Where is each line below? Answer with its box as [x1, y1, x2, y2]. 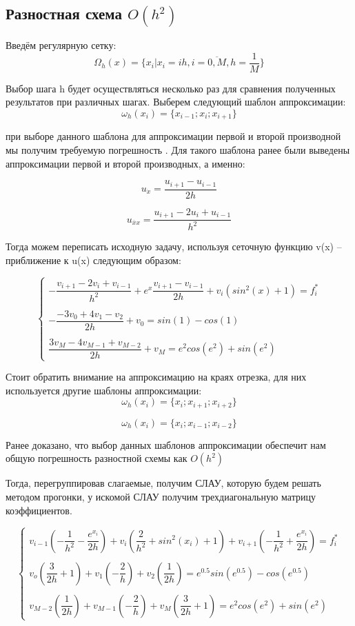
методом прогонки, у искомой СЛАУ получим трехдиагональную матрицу [6, 489, 316, 504]
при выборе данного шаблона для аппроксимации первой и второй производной [6, 129, 341, 143]
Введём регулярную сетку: [6, 38, 116, 52]
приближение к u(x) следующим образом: [6, 253, 181, 267]
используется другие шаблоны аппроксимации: [6, 383, 202, 397]
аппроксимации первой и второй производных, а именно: [6, 156, 245, 170]
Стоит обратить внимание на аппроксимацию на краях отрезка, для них [6, 370, 307, 384]
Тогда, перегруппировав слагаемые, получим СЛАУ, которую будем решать [6, 476, 321, 490]
